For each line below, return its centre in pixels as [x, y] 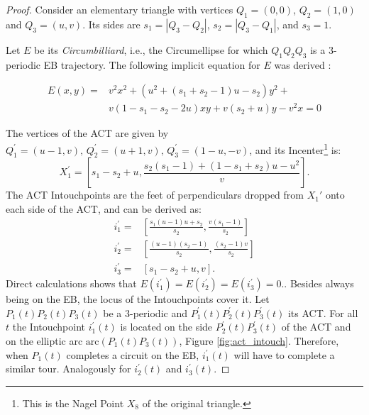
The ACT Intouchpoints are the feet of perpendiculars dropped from [155, 195]
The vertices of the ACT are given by [87, 133]
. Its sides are [111, 24]
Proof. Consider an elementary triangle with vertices [120, 9]
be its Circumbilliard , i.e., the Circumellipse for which [151, 49]
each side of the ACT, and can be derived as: [104, 208]
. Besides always [319, 283]
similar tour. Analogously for [68, 369]
